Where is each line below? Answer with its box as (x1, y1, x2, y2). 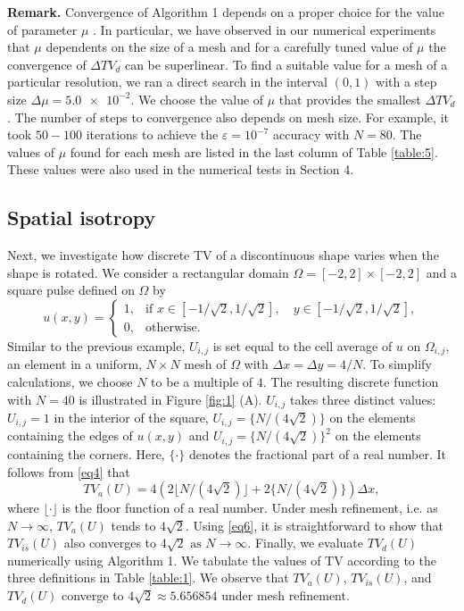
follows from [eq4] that (7, 462, 130, 481)
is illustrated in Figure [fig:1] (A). (79, 389, 262, 408)
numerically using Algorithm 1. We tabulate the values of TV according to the (7, 550, 436, 569)
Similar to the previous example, (7, 336, 186, 355)
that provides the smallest (278, 89, 421, 108)
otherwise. (145, 322, 201, 335)
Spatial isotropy (7, 204, 156, 231)
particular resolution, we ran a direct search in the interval (7, 72, 327, 91)
